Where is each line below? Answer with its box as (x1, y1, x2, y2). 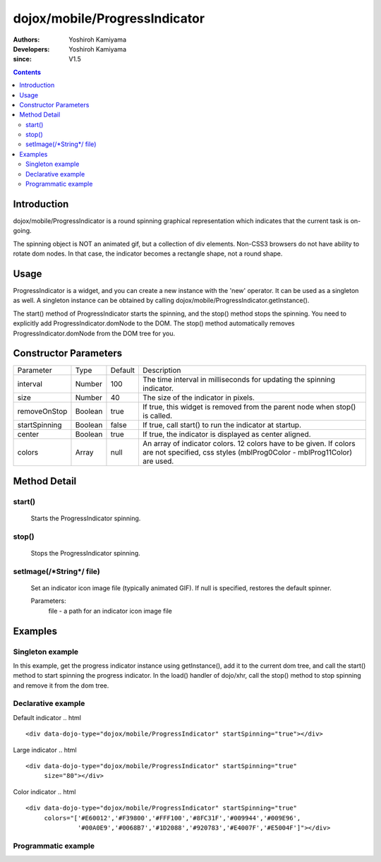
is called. (142, 411, 173, 421)
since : (13, 55, 32, 64)
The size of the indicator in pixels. (142, 393, 255, 402)
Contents (13, 68, 42, 76)
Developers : (13, 44, 50, 53)
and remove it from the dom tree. (13, 681, 109, 690)
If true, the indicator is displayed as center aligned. (142, 429, 311, 439)
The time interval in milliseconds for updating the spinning (142, 375, 335, 385)
